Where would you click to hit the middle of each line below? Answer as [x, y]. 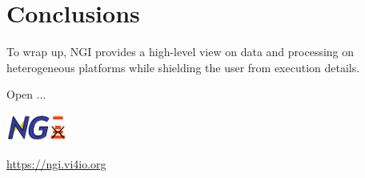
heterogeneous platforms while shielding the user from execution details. [183, 67]
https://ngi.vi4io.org [56, 163]
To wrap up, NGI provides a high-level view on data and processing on [180, 52]
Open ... [26, 94]
